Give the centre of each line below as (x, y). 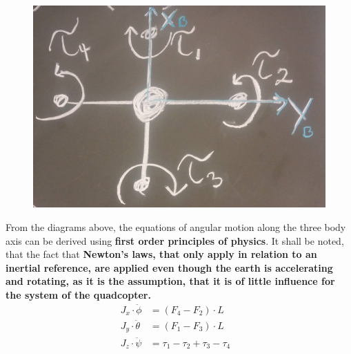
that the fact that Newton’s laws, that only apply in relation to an (161, 254)
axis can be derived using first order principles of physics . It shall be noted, (175, 240)
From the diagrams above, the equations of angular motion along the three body (176, 226)
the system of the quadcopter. (78, 294)
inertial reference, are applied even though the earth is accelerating (169, 267)
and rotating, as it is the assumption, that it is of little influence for (170, 281)
